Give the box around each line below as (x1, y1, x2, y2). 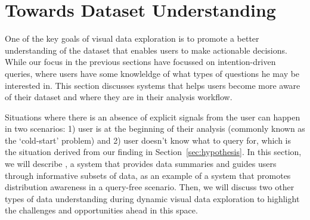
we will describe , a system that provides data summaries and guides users (5, 157, 277, 170)
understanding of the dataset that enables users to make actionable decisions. (5, 44, 287, 56)
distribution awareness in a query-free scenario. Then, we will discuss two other (5, 181, 294, 193)
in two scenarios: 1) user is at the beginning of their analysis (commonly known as (5, 122, 305, 135)
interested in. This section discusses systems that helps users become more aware (5, 79, 300, 91)
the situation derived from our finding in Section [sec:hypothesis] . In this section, (5, 145, 302, 158)
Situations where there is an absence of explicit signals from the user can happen (5, 110, 300, 123)
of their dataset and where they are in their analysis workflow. (5, 91, 232, 103)
